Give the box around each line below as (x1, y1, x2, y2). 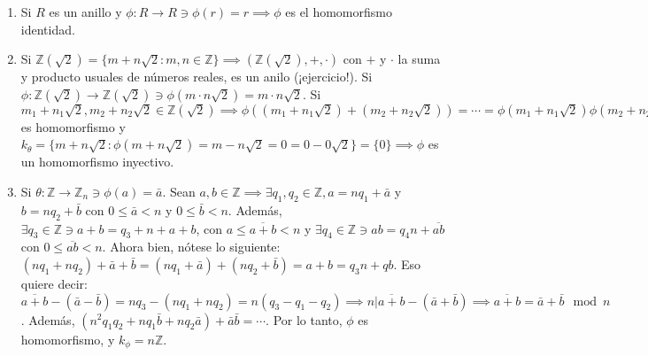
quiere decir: (20, 274, 88, 292)
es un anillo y (49, 3, 122, 20)
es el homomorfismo (285, 3, 392, 20)
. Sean (162, 182, 196, 200)
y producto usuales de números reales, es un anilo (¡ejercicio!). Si (20, 67, 373, 86)
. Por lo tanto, (266, 310, 343, 329)
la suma (397, 50, 441, 68)
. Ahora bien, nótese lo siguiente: (102, 237, 281, 256)
